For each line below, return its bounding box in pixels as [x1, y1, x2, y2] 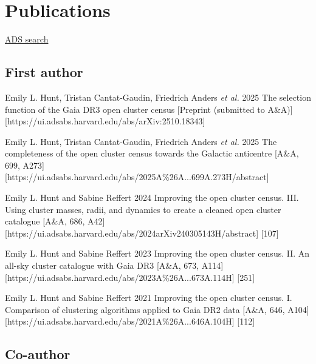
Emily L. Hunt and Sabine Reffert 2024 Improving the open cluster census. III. [5, 191, 299, 204]
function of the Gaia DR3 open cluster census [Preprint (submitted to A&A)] [5, 103, 293, 115]
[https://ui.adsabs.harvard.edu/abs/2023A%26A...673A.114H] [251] [5, 271, 255, 283]
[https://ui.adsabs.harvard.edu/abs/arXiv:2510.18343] [5, 115, 205, 127]
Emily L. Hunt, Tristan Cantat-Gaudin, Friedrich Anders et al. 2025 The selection [5, 90, 311, 103]
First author [5, 62, 83, 81]
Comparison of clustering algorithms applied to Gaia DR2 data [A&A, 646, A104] [5, 303, 309, 315]
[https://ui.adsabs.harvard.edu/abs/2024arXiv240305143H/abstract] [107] [5, 226, 279, 239]
